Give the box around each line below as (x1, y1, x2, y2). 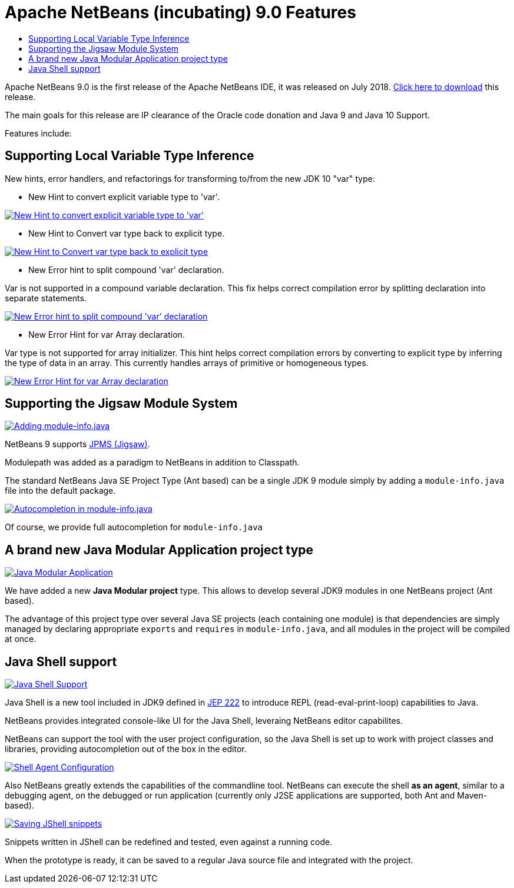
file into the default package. (5, 485, 116, 496)
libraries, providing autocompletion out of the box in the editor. (5, 744, 247, 754)
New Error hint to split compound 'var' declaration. (28, 264, 224, 275)
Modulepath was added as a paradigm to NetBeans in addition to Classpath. (5, 457, 300, 468)
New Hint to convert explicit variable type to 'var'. (28, 191, 220, 202)
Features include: (5, 128, 72, 138)
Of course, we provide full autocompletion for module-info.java (5, 522, 263, 533)
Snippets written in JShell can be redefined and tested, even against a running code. (5, 837, 333, 847)
